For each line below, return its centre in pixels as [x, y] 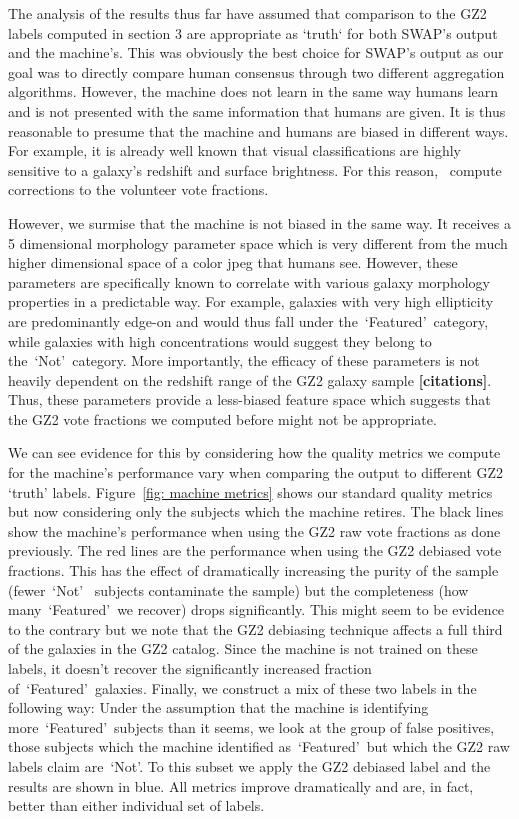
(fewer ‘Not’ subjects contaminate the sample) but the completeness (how [238, 589]
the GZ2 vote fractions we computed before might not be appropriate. [222, 418]
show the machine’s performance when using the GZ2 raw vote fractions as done [254, 530]
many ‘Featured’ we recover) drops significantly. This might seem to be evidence [256, 609]
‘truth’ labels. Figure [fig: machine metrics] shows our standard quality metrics [250, 491]
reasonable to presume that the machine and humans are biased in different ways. [258, 130]
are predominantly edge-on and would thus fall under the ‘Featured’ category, [248, 320]
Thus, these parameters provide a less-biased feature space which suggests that [249, 399]
